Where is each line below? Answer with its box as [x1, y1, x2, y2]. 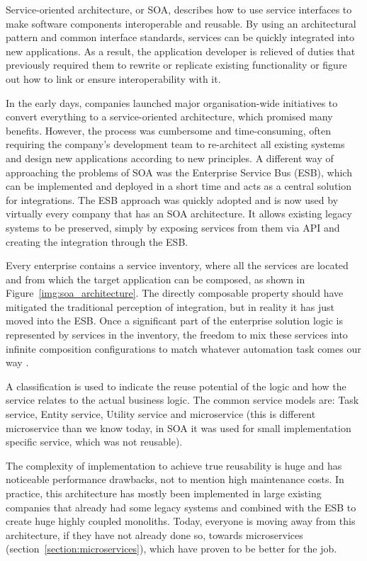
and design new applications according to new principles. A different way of [6, 150, 334, 165]
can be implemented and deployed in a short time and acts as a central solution [6, 178, 352, 193]
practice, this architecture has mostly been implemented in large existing [6, 486, 322, 500]
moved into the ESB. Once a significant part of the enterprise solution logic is [6, 313, 344, 328]
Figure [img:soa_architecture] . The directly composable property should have [6, 285, 344, 300]
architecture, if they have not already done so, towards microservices [6, 527, 303, 542]
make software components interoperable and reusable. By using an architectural [6, 16, 356, 30]
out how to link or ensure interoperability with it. [6, 71, 221, 86]
